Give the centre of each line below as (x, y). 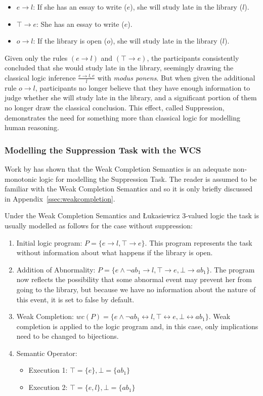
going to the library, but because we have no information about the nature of (136, 289)
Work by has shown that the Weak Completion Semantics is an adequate (118, 168)
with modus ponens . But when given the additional (176, 77)
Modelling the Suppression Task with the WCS (103, 150)
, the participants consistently (193, 57)
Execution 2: (48, 387)
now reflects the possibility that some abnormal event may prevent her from (134, 279)
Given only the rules (36, 57)
